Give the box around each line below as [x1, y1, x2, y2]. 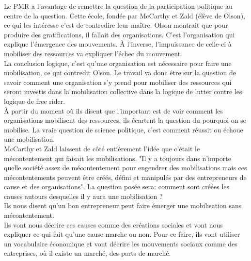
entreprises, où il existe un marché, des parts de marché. [4, 248, 171, 258]
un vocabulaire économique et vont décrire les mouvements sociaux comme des [4, 238, 237, 248]
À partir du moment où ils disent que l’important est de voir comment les [4, 105, 223, 115]
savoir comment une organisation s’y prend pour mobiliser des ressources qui [4, 77, 232, 87]
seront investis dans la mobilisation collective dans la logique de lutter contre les [4, 86, 242, 97]
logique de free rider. [4, 96, 65, 106]
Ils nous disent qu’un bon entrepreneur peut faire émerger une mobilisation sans [4, 200, 242, 211]
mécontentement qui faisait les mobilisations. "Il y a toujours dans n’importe [4, 153, 231, 163]
